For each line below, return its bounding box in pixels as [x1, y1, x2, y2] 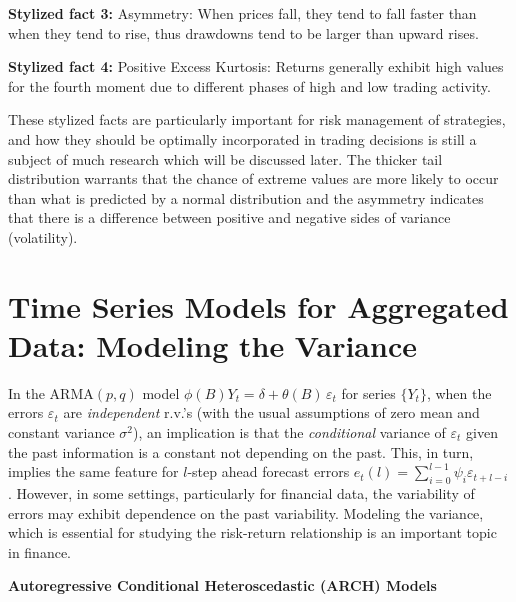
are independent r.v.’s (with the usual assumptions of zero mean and [63, 402, 480, 423]
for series [341, 382, 396, 403]
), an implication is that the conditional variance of [133, 422, 446, 443]
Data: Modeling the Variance [8, 324, 417, 365]
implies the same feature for [8, 461, 179, 482]
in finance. [8, 541, 72, 562]
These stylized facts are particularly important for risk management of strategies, [8, 109, 506, 130]
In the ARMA [8, 382, 94, 403]
